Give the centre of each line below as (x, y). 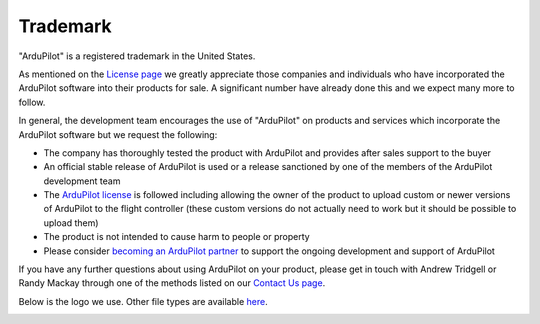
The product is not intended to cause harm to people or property (176, 237)
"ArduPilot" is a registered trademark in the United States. (137, 56)
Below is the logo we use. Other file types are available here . (143, 301)
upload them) (71, 222)
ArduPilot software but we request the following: (118, 134)
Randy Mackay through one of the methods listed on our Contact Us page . (172, 283)
